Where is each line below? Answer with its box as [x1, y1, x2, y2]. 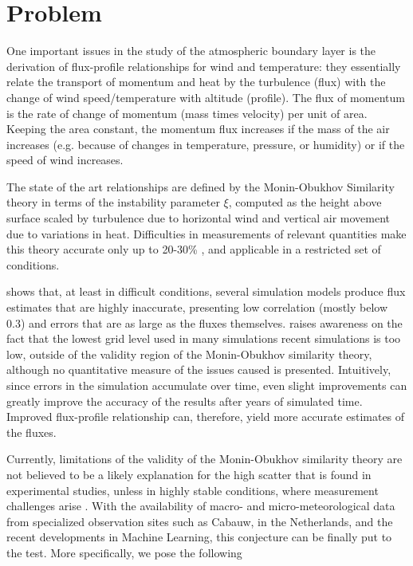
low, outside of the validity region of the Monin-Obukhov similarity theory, [6, 345, 372, 362]
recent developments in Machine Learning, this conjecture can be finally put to [6, 529, 392, 545]
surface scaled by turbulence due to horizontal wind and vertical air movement [6, 210, 391, 226]
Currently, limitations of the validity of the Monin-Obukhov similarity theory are [6, 450, 403, 467]
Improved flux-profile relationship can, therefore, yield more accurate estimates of [6, 408, 405, 425]
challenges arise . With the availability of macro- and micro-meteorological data [6, 497, 395, 514]
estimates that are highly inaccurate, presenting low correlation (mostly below [6, 299, 388, 316]
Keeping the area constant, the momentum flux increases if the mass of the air [6, 120, 390, 137]
